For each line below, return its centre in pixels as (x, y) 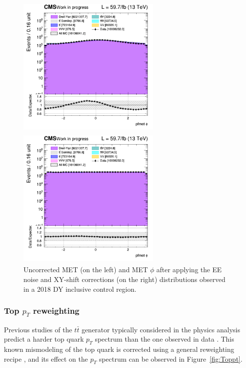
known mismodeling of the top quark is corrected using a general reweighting (119, 349)
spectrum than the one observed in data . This (164, 339)
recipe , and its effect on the (46, 358)
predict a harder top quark (44, 339)
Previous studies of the (38, 329)
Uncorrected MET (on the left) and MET (86, 270)
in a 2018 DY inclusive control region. (80, 289)
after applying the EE (189, 270)
